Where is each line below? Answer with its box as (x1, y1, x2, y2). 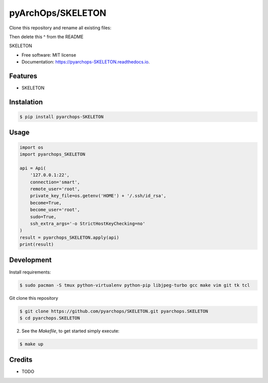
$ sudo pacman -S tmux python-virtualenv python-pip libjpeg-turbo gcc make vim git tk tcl (19, 282, 250, 288)
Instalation (9, 98, 43, 106)
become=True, (30, 200, 62, 206)
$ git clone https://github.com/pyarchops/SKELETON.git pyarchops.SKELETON (19, 308, 208, 314)
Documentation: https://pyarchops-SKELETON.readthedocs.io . (21, 59, 150, 65)
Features (9, 72, 37, 80)
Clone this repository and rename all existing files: (9, 25, 112, 31)
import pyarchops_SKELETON (19, 152, 85, 157)
